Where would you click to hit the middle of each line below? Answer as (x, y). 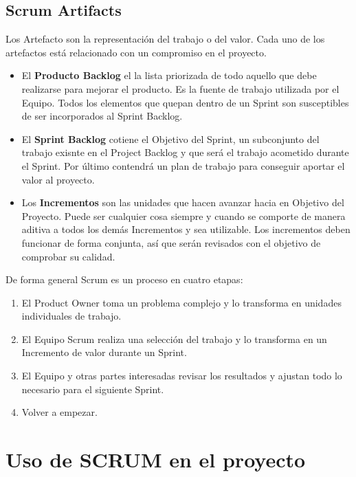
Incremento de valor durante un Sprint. (104, 352)
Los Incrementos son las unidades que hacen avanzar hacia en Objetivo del (183, 202)
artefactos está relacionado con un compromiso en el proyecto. (136, 52)
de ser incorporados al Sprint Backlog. (102, 116)
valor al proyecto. (58, 179)
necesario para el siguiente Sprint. (93, 389)
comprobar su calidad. (68, 256)
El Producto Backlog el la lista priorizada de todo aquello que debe (169, 75)
